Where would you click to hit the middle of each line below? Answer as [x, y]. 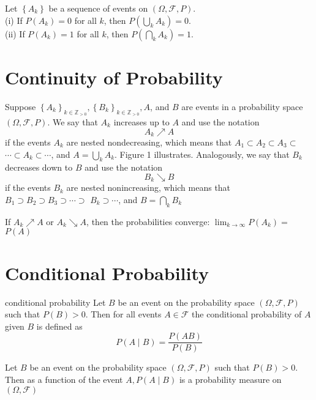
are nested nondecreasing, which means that [149, 142]
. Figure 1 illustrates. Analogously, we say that [202, 154]
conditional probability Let [55, 302]
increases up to [141, 121]
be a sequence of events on [98, 8]
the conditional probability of [247, 314]
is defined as [59, 326]
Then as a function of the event [64, 379]
